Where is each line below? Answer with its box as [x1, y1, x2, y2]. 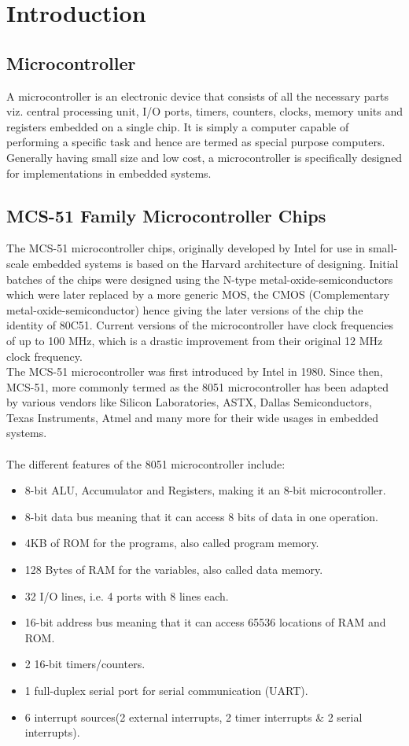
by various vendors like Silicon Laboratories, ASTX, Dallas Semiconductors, [6, 394, 372, 410]
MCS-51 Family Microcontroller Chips [6, 203, 326, 227]
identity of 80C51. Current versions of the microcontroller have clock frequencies [6, 317, 394, 333]
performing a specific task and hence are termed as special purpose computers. [6, 134, 385, 150]
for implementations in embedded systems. [6, 164, 212, 181]
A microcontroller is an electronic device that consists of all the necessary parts [6, 87, 389, 104]
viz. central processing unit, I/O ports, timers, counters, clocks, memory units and [6, 103, 403, 119]
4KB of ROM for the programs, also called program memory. [24, 535, 319, 551]
